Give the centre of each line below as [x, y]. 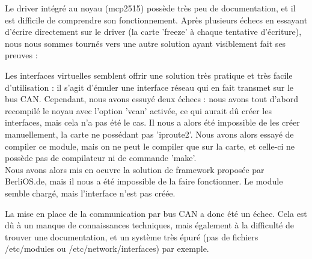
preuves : [21, 55]
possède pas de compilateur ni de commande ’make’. [101, 158]
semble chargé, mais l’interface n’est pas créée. [90, 193]
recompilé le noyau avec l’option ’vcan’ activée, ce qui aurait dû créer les [138, 110]
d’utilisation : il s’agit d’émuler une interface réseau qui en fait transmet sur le [149, 87]
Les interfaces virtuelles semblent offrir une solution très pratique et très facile [149, 75]
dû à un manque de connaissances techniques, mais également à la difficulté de [149, 225]
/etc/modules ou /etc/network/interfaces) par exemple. [107, 248]
